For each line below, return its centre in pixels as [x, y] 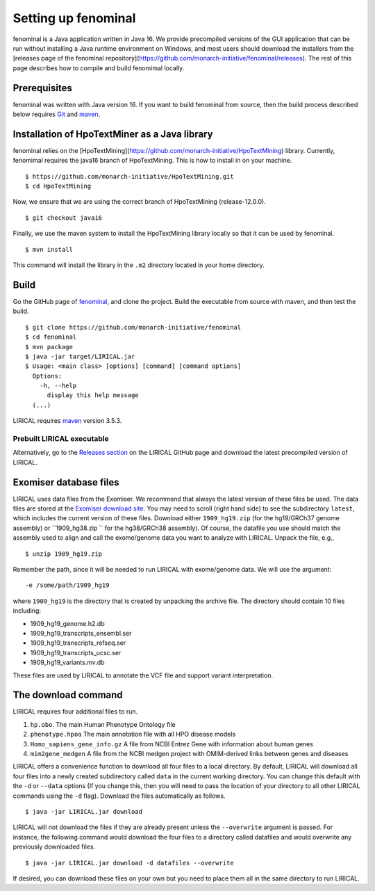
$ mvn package [49, 347]
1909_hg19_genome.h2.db [67, 623]
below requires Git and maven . [57, 114]
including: [27, 611]
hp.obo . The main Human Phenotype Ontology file [103, 724]
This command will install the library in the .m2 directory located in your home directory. [139, 265]
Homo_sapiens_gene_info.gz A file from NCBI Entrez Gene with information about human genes [172, 744]
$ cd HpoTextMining [58, 186]
